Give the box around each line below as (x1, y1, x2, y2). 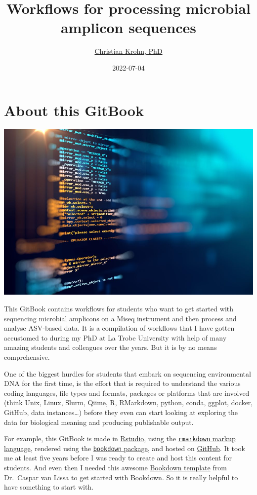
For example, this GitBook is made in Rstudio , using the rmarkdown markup (4, 433, 236, 444)
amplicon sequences (60, 17, 197, 38)
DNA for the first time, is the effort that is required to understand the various (4, 378, 241, 388)
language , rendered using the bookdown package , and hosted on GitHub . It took (4, 443, 245, 453)
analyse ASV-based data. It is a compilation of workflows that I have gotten (4, 323, 235, 333)
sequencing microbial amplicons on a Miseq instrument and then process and (4, 313, 237, 323)
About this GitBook (4, 100, 144, 120)
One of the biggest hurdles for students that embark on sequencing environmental (4, 368, 251, 379)
